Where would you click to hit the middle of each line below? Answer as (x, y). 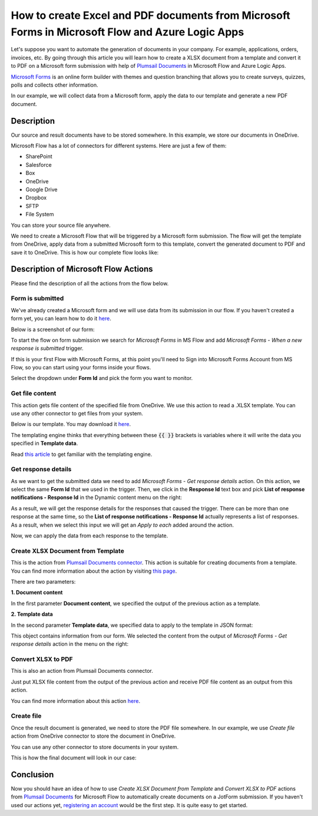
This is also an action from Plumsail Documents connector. (82, 671)
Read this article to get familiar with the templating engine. (82, 454)
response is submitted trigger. (47, 348)
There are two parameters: (43, 582)
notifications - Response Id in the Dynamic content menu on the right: (97, 497)
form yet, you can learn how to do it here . (61, 319)
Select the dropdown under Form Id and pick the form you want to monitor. (102, 378)
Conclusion (32, 774)
